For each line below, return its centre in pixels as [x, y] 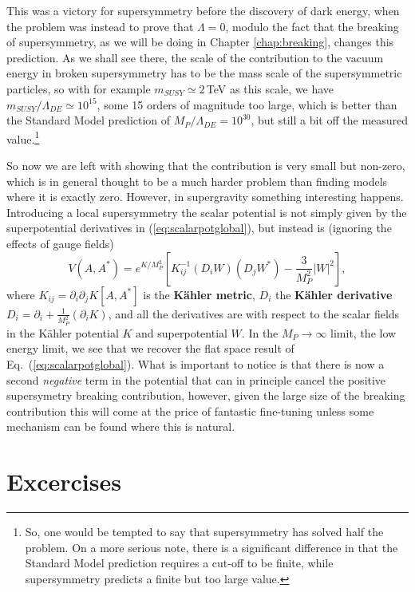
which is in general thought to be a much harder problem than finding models [197, 181]
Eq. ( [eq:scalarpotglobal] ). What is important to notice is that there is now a [196, 364]
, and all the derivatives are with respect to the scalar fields [254, 313]
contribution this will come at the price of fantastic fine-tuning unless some [190, 410]
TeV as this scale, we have [270, 88]
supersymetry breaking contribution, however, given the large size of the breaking [206, 395]
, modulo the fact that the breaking [312, 26]
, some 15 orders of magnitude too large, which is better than [247, 104]
